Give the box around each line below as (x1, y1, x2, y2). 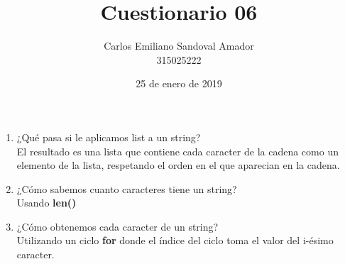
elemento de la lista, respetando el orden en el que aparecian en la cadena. (16, 158, 340, 172)
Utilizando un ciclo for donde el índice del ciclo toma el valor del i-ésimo (16, 233, 334, 248)
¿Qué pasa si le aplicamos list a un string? (16, 129, 201, 144)
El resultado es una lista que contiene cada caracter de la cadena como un (16, 143, 339, 158)
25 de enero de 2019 (136, 76, 222, 91)
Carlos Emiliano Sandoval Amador (104, 38, 254, 53)
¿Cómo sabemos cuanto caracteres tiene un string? (16, 181, 237, 196)
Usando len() (16, 195, 77, 210)
